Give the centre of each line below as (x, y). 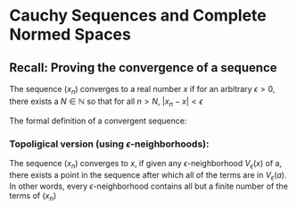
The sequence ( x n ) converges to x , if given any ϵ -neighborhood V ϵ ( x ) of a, (146, 164)
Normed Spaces (70, 34)
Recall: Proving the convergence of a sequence (144, 67)
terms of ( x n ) (33, 197)
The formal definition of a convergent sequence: (98, 121)
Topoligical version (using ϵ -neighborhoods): (109, 144)
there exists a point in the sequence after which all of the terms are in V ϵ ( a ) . (148, 176)
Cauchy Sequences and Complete (138, 16)
